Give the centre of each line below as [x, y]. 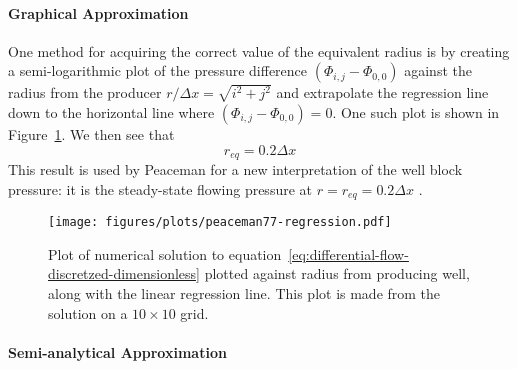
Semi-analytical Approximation [117, 351]
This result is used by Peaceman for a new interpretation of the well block [235, 169]
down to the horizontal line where [111, 111]
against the [438, 70]
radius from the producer [85, 92]
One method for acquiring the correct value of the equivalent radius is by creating [259, 50]
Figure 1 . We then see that [91, 133]
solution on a [88, 312]
